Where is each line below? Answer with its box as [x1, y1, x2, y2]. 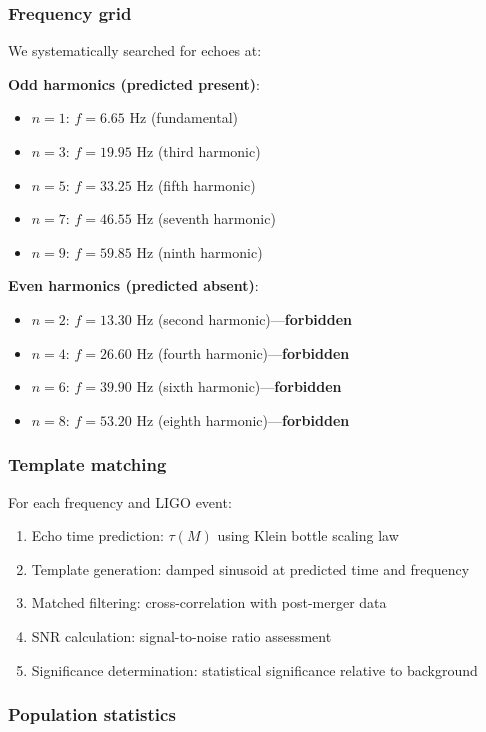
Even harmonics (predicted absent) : [8, 275, 259, 296]
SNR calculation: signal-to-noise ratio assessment [31, 625, 332, 646]
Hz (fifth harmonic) [136, 174, 256, 195]
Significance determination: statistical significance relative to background [31, 659, 478, 680]
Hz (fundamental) [129, 107, 239, 128]
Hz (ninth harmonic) [136, 241, 263, 262]
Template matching [8, 452, 167, 477]
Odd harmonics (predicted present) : [8, 73, 260, 94]
